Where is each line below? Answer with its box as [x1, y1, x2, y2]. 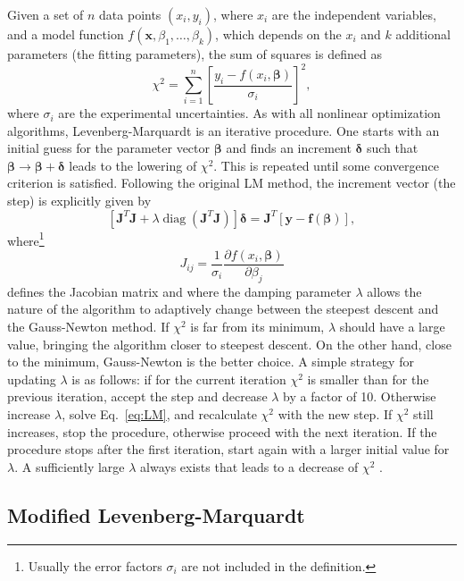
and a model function [7, 25, 124, 43]
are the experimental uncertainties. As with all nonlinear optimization [58, 104, 441, 122]
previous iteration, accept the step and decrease [7, 387, 268, 406]
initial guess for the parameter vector [7, 139, 211, 157]
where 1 [7, 228, 45, 249]
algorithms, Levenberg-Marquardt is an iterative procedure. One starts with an [7, 121, 440, 139]
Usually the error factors [28, 556, 162, 575]
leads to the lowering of [69, 156, 197, 174]
